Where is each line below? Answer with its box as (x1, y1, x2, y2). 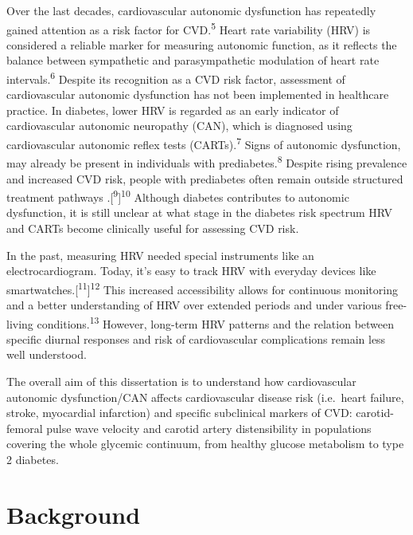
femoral (6, 419, 43, 436)
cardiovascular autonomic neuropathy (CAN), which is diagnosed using (6, 117, 353, 134)
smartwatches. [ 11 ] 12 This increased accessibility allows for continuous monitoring (6, 278, 398, 297)
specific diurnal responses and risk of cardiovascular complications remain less (6, 330, 386, 347)
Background (6, 498, 141, 530)
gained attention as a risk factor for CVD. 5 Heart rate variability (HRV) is (6, 18, 371, 37)
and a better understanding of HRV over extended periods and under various (6, 297, 382, 313)
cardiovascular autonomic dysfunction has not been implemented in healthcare (6, 86, 389, 103)
